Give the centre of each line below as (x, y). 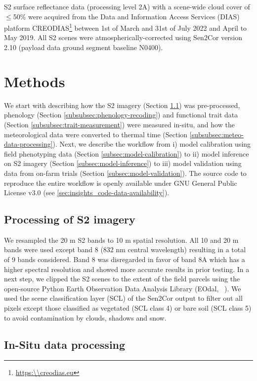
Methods (35, 81)
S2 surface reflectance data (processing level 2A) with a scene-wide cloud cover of (127, 6)
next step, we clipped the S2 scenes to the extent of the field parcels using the (122, 279)
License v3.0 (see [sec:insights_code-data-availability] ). (87, 192)
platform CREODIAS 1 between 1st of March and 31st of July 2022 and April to (126, 27)
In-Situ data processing (65, 344)
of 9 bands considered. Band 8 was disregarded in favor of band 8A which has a (125, 259)
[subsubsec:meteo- (216, 134)
